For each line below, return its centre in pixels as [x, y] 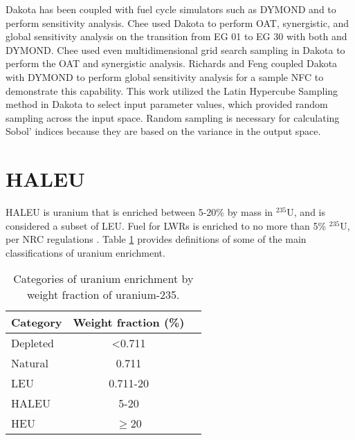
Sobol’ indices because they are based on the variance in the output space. [163, 131]
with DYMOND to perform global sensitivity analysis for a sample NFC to [165, 76]
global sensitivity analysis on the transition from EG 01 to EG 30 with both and [176, 36]
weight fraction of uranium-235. [103, 295]
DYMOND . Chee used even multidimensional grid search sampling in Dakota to [175, 49]
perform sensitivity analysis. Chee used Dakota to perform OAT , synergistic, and [177, 22]
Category [37, 322]
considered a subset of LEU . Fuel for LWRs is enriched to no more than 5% [166, 225]
